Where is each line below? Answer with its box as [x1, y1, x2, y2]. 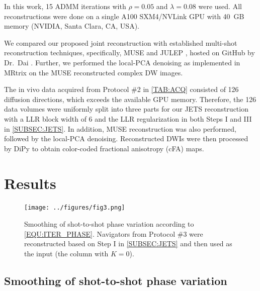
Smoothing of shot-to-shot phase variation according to [24, 219, 194, 229]
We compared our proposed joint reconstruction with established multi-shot [4, 37, 237, 48]
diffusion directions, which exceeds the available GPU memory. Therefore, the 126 [4, 93, 256, 104]
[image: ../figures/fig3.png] [24, 204, 125, 212]
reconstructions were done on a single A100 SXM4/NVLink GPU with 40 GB [4, 11, 244, 21]
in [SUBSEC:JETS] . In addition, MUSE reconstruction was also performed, [4, 123, 236, 134]
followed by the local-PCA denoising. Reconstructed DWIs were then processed [4, 133, 248, 144]
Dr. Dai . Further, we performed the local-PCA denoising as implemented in [4, 57, 240, 67]
